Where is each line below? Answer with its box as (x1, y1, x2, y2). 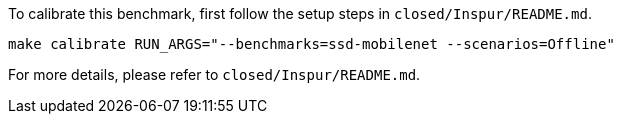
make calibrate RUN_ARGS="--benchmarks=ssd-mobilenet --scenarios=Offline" (8, 36, 615, 52)
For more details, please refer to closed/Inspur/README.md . (8, 66, 421, 83)
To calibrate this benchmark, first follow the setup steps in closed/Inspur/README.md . (8, 5, 592, 22)
